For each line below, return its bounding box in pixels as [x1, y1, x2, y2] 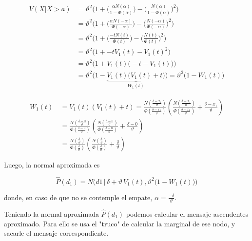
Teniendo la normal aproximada [4, 208, 99, 219]
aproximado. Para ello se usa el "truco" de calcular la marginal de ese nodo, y [4, 218, 235, 228]
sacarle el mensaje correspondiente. [4, 228, 109, 238]
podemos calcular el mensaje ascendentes [126, 208, 249, 219]
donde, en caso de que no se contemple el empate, [4, 192, 153, 202]
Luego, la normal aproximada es [4, 160, 100, 170]
